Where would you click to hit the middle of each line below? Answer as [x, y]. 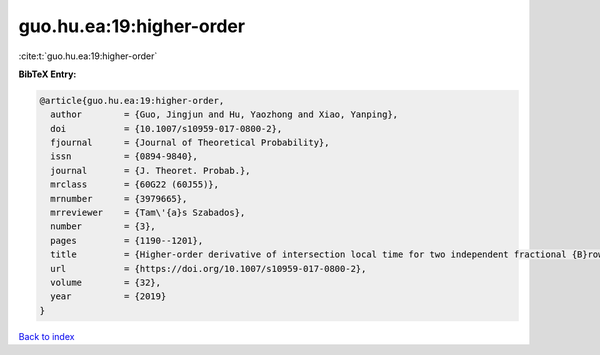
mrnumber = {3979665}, [119, 198]
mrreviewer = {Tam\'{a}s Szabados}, [148, 213]
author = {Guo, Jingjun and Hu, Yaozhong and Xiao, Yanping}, [224, 114]
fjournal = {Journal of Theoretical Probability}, [190, 143]
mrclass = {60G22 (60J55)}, [135, 184]
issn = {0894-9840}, [124, 156]
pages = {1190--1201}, [127, 240]
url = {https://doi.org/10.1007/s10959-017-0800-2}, [208, 268]
